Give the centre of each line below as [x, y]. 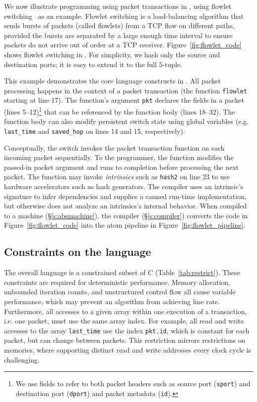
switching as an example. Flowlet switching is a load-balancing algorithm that [124, 16]
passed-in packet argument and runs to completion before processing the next [121, 167]
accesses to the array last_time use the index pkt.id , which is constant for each [127, 330]
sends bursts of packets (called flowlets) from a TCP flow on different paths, [119, 25]
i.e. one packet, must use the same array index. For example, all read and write [124, 321]
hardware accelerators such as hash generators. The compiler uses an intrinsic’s [124, 186]
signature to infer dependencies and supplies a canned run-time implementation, [125, 196]
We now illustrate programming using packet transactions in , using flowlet [118, 6]
